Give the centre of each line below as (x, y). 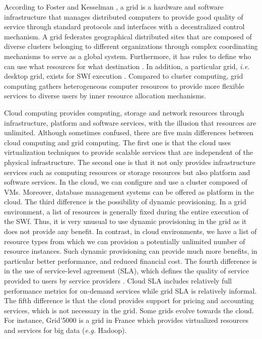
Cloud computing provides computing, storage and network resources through (124, 112)
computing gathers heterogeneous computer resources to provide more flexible (124, 86)
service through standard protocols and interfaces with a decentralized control (124, 26)
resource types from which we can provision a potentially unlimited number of (125, 241)
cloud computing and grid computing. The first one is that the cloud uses (117, 142)
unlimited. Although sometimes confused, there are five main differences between (129, 132)
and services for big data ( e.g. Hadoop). (65, 330)
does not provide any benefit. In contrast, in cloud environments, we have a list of (130, 231)
